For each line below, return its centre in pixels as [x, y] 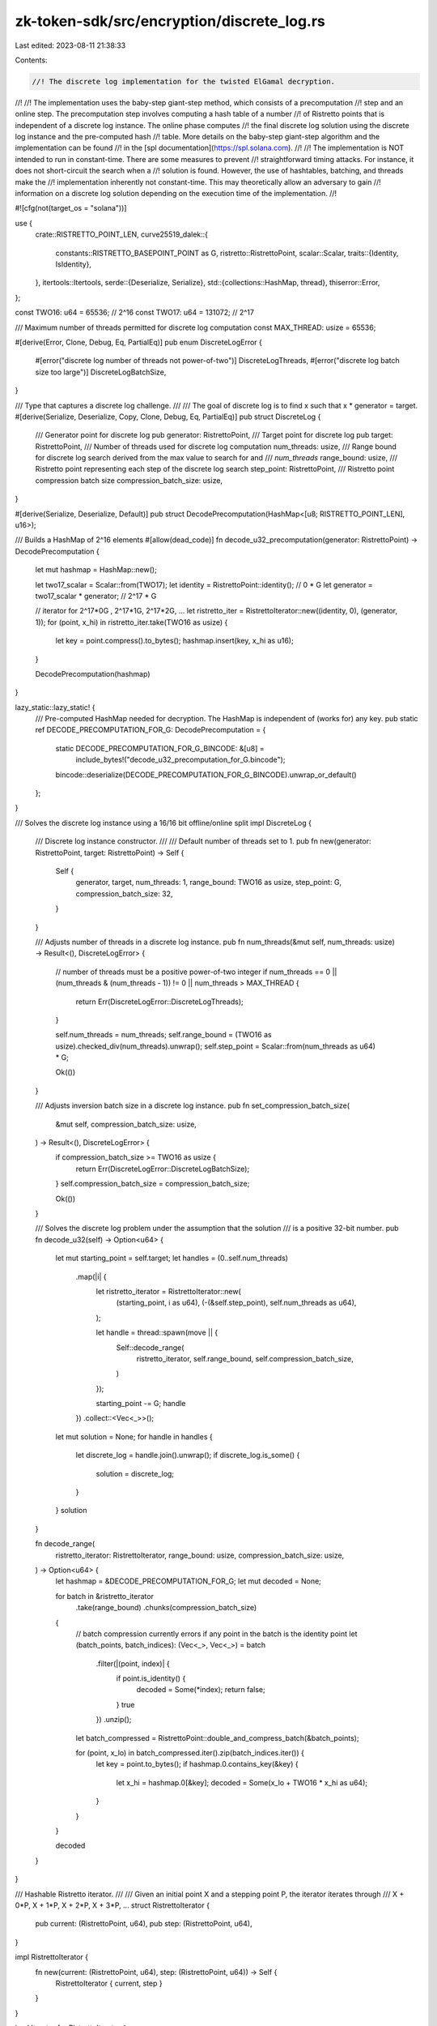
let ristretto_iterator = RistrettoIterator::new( [169, 1291]
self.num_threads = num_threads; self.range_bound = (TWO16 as [163, 1035]
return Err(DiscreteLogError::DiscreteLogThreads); [159, 1002]
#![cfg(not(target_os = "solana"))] [71, 208]
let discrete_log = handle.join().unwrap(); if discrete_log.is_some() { [188, 1455]
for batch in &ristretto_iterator [104, 1596]
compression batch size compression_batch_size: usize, [129, 480]
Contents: [31, 60]
